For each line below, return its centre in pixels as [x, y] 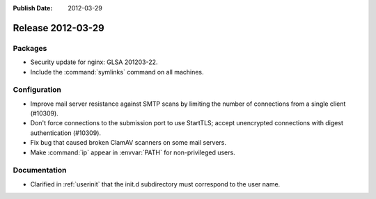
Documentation [40, 170]
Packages [30, 48]
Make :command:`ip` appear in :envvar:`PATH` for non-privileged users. [133, 152]
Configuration [37, 90]
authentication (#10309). [65, 133]
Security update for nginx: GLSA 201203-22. [94, 62]
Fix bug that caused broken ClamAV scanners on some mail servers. [128, 143]
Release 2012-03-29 [58, 28]
